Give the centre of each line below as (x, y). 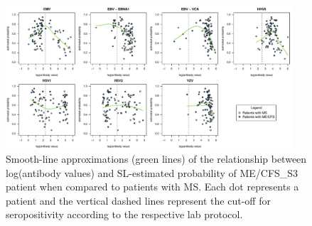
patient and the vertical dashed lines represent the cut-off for (138, 200)
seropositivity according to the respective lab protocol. (124, 214)
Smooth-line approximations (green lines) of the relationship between (156, 158)
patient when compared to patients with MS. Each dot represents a (152, 187)
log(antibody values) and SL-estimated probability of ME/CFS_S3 (152, 172)
